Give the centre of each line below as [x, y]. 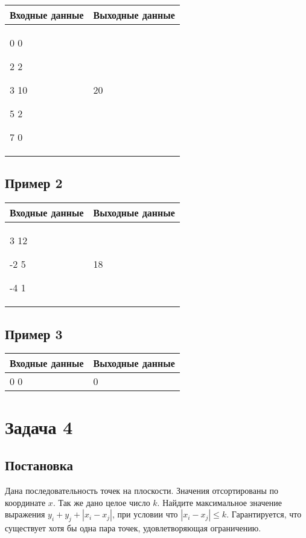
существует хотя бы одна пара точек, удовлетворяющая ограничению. [133, 527]
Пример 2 [34, 183]
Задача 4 [39, 426]
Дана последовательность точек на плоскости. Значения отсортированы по [142, 490]
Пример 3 [34, 333]
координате [25, 502]
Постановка [39, 465]
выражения [25, 514]
